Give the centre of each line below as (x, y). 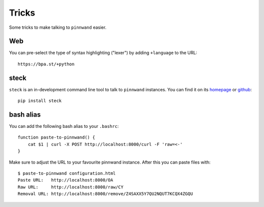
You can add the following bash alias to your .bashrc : (64, 126)
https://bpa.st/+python (46, 64)
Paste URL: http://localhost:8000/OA (66, 180)
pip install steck (40, 101)
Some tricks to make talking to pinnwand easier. (58, 27)
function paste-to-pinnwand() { (56, 137)
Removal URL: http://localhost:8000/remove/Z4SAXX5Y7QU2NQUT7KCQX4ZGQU (105, 194)
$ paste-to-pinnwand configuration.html (67, 173)
